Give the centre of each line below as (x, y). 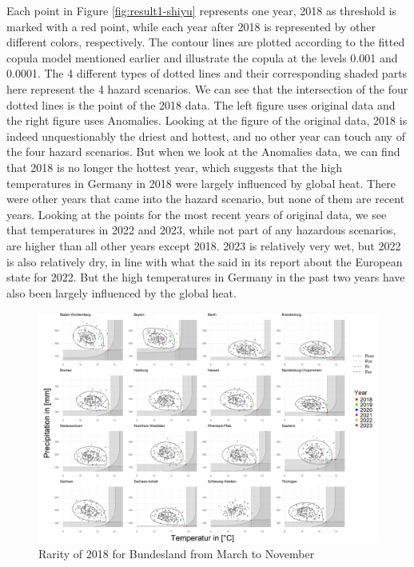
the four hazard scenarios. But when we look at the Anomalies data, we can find (203, 152)
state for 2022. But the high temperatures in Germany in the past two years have (206, 277)
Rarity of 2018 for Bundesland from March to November (177, 554)
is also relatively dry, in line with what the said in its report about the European (205, 261)
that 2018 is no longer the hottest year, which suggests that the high (175, 167)
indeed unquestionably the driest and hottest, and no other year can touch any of (206, 136)
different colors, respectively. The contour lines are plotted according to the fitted (206, 42)
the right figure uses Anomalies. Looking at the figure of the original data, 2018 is (207, 120)
